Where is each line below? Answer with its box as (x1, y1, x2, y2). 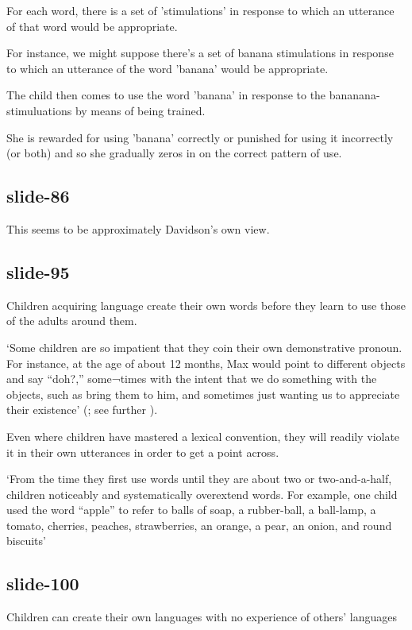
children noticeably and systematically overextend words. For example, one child (6, 485, 398, 502)
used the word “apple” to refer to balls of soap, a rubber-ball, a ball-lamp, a (6, 501, 376, 518)
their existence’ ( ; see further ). (6, 401, 158, 418)
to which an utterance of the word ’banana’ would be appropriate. (6, 60, 329, 76)
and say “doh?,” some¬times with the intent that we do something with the (6, 370, 377, 387)
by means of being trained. (75, 102, 206, 118)
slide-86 (6, 184, 70, 208)
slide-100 (6, 571, 79, 596)
